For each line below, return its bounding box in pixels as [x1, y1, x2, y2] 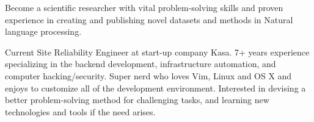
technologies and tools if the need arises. [5, 105, 156, 118]
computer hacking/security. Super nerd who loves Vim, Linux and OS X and [5, 69, 292, 82]
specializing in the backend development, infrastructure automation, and [5, 57, 276, 70]
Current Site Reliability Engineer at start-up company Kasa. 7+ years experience [5, 45, 310, 58]
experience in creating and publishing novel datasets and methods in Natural [5, 13, 293, 26]
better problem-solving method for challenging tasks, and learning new [5, 93, 269, 106]
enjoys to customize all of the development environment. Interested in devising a [5, 81, 306, 94]
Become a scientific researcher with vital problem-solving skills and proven [5, 1, 283, 13]
